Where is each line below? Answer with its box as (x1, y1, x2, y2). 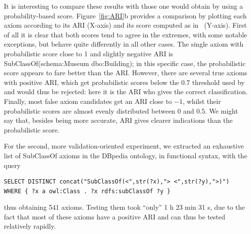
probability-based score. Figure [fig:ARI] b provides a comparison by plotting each (4, 10, 247, 20)
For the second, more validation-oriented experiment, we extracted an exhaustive (4, 141, 244, 151)
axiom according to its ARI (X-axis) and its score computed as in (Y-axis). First (4, 20, 247, 30)
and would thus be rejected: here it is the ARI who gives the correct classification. (4, 86, 248, 97)
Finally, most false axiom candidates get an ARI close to (4, 96, 172, 106)
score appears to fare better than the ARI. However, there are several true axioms (4, 67, 248, 78)
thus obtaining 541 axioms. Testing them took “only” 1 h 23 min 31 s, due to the (4, 202, 245, 212)
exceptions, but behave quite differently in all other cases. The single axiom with (4, 39, 244, 49)
